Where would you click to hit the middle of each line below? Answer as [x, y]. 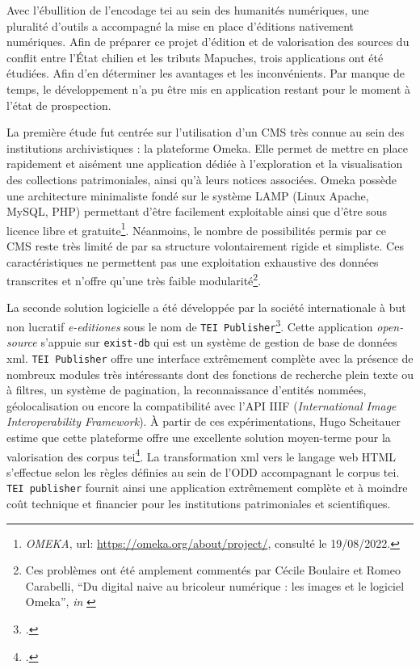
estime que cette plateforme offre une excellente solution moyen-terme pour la [199, 437]
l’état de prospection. [59, 105]
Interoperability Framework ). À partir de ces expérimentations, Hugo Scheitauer [204, 421]
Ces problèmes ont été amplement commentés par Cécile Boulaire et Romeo [213, 570]
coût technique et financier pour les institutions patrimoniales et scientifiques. [199, 504]
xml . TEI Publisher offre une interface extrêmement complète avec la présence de [210, 358]
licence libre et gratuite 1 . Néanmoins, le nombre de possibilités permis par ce [196, 229]
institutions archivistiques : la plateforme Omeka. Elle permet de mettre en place [207, 147]
